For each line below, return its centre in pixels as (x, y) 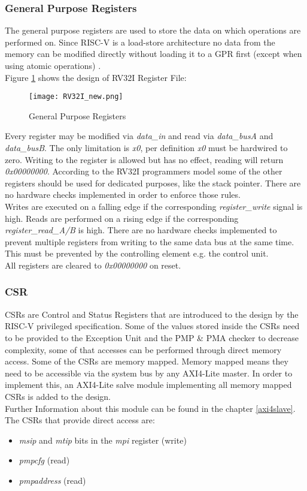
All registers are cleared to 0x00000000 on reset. (93, 265)
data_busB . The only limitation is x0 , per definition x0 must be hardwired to (146, 148)
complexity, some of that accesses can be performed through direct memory (143, 349)
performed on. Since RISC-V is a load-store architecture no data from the (140, 42)
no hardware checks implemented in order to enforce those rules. (123, 195)
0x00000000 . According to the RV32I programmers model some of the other (144, 171)
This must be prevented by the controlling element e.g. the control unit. (137, 253)
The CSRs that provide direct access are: (80, 420)
